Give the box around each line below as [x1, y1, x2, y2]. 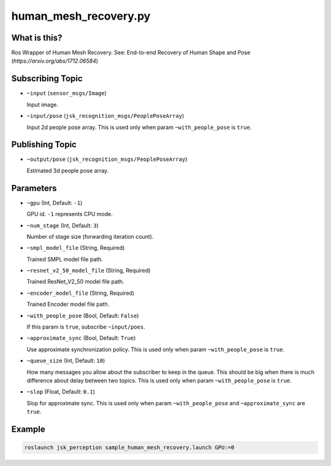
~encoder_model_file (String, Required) [26, 289, 135, 297]
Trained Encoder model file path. [26, 301, 110, 308]
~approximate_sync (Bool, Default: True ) [26, 335, 136, 342]
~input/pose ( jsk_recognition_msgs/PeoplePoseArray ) [26, 112, 185, 120]
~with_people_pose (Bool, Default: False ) [26, 312, 139, 319]
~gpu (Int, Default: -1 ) [26, 199, 83, 206]
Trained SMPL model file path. [26, 255, 104, 263]
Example [11, 424, 45, 434]
